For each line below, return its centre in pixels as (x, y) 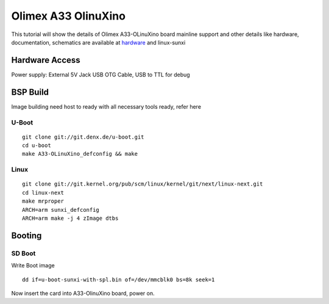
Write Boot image (33, 266)
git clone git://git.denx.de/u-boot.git (83, 137)
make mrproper (43, 201)
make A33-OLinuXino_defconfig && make (80, 154)
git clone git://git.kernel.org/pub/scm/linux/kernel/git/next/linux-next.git (143, 184)
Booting (27, 235)
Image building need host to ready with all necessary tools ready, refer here (106, 106)
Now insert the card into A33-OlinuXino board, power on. (83, 293)
